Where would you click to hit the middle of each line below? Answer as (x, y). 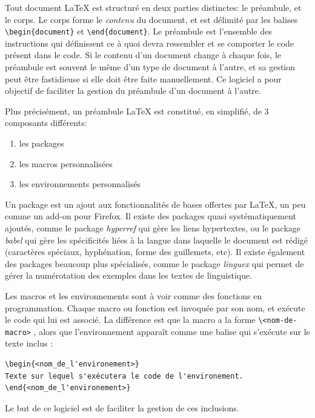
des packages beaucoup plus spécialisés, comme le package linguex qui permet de (154, 263)
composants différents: (46, 123)
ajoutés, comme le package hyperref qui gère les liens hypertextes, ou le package (153, 227)
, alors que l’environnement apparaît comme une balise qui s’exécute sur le (172, 331)
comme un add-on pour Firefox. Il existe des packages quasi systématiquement (151, 216)
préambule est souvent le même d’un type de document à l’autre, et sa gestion (150, 67)
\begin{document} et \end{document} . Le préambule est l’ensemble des (138, 31)
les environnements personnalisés (80, 184)
